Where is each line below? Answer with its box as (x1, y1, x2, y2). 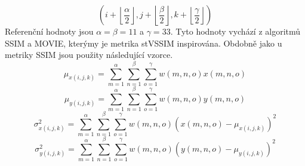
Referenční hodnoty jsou (5, 25, 94, 37)
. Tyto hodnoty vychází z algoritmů (170, 25, 301, 37)
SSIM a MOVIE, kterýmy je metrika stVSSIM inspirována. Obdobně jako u (5, 36, 282, 49)
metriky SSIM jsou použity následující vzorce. (5, 48, 173, 61)
